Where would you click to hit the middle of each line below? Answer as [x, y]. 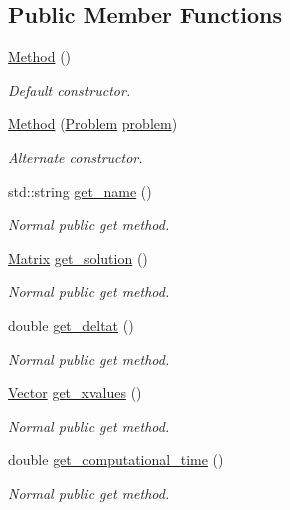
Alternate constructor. [75, 156]
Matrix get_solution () [78, 257]
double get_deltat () [71, 324]
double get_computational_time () [116, 459]
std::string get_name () [80, 190]
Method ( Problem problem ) [93, 123]
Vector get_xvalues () [75, 392]
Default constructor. [69, 89]
